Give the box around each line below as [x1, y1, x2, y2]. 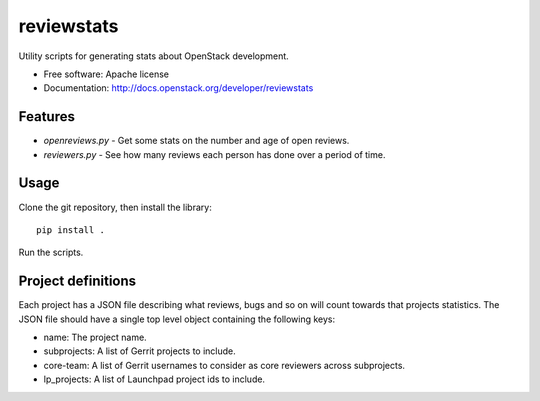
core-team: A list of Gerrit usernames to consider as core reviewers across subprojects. [43, 359, 405, 371]
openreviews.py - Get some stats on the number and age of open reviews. [43, 135, 350, 147]
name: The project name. [43, 331, 147, 343]
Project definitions [18, 273, 137, 290]
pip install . [36, 224, 105, 235]
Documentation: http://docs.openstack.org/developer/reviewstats [43, 82, 314, 94]
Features [18, 108, 75, 125]
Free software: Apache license [43, 68, 170, 80]
